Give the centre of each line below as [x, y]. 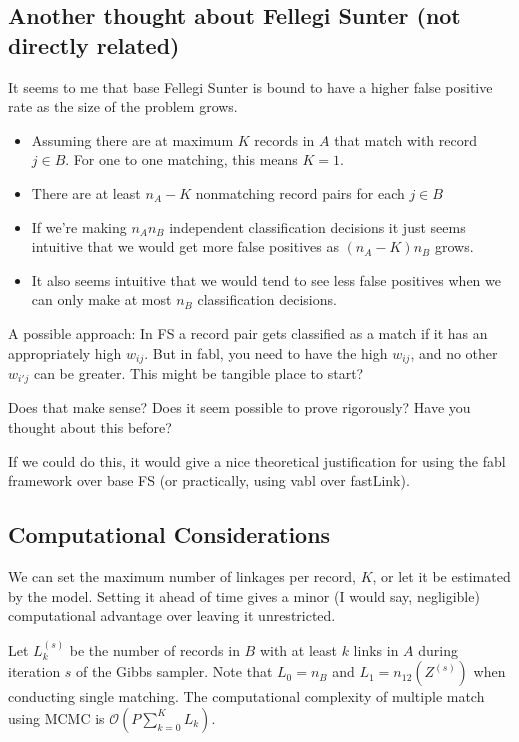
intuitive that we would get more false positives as [185, 246]
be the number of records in [154, 649]
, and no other [454, 352]
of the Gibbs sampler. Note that [174, 671]
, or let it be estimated [441, 576]
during [438, 649]
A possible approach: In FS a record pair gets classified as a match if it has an [248, 332]
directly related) [94, 44]
